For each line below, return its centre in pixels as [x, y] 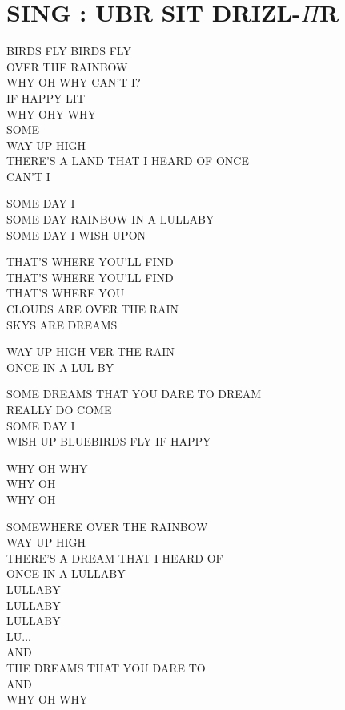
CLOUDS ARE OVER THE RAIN [93, 309]
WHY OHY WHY [51, 113]
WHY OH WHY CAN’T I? [74, 82]
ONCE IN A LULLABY [66, 573]
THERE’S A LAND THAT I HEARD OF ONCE [128, 161]
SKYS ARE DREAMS [62, 324]
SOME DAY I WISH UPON [76, 234]
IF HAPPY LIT [46, 97]
